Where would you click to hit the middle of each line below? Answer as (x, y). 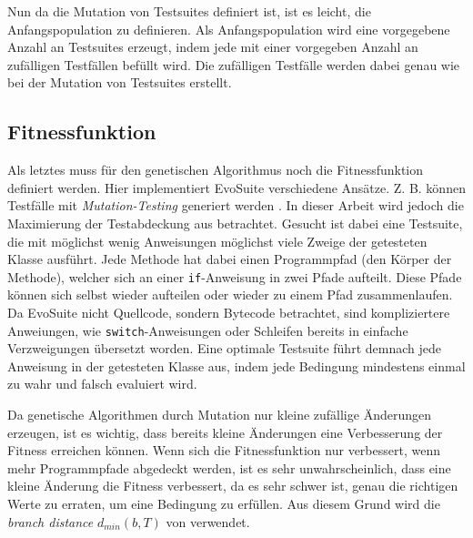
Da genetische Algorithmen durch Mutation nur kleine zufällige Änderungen (219, 415)
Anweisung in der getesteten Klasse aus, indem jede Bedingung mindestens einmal (236, 365)
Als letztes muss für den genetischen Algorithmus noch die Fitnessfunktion (216, 170)
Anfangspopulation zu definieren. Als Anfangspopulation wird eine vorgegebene (229, 29)
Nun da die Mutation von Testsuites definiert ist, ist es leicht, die (189, 11)
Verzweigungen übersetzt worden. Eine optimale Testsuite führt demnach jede (224, 348)
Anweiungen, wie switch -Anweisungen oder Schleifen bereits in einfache (208, 330)
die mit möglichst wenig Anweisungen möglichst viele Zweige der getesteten (217, 241)
